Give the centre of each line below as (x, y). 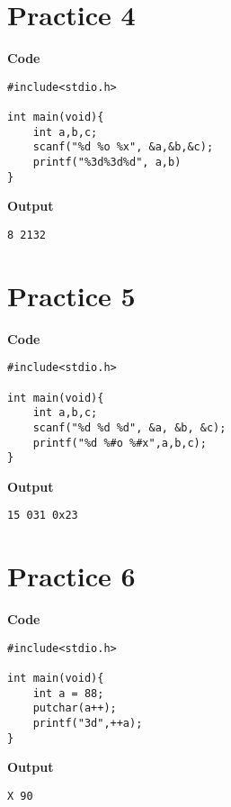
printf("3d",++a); (88, 724)
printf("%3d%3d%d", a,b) (107, 162)
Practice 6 (71, 576)
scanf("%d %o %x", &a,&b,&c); (123, 147)
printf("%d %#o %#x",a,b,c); (120, 443)
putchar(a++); (75, 708)
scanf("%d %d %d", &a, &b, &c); (129, 427)
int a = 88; (68, 693)
